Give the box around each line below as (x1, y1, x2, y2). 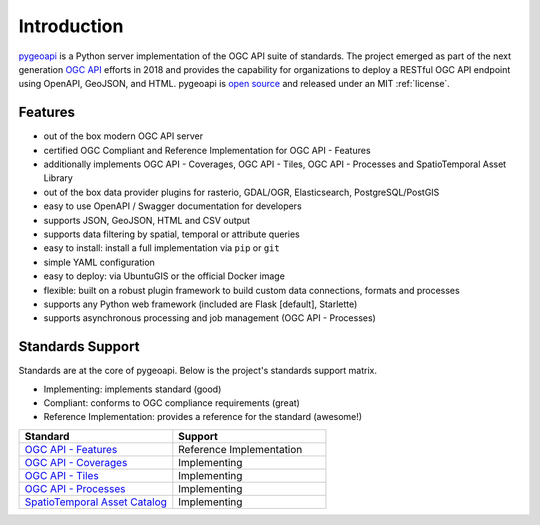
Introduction (18, 15, 124, 37)
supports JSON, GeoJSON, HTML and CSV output (43, 214, 250, 226)
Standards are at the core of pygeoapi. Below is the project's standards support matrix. (18, 365, 378, 377)
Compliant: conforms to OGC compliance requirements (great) (43, 397, 300, 409)
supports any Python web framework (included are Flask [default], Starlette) (43, 298, 358, 310)
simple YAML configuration (43, 256, 155, 268)
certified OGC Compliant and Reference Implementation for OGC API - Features (43, 144, 371, 156)
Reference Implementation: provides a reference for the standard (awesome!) (43, 411, 363, 423)
